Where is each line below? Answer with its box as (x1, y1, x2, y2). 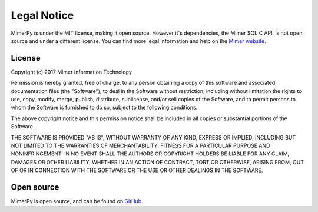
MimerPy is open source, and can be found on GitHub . (11, 198, 144, 205)
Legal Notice (11, 9, 74, 22)
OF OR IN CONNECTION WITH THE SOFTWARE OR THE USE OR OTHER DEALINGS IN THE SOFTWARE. (11, 167, 263, 174)
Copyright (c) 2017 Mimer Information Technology (11, 68, 132, 75)
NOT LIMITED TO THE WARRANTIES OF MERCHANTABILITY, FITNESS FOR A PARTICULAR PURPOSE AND (11, 142, 270, 149)
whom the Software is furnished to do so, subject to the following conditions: (11, 104, 198, 111)
